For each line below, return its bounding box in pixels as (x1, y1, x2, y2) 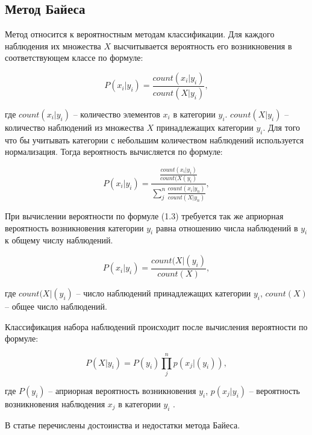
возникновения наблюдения (5, 397, 105, 410)
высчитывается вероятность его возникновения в (113, 39, 292, 52)
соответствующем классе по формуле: (5, 51, 143, 64)
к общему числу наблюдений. (5, 234, 113, 246)
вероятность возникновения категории (5, 221, 144, 234)
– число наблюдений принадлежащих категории (76, 286, 251, 299)
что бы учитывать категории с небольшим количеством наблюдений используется (5, 133, 304, 146)
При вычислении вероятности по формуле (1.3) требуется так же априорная (5, 209, 284, 222)
